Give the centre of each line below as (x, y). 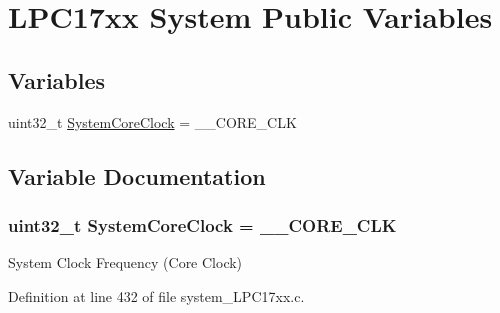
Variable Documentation (137, 175)
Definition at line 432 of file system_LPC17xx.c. (156, 295)
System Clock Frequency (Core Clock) (125, 262)
